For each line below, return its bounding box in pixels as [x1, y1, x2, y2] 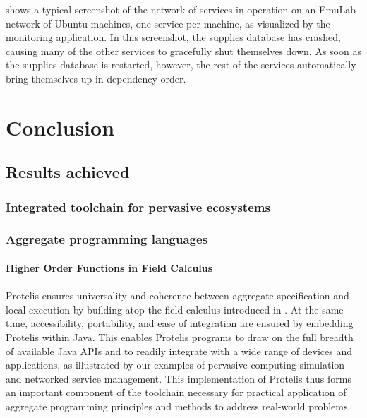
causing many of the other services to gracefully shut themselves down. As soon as [6, 43, 361, 58]
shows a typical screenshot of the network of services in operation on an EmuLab [6, 2, 356, 16]
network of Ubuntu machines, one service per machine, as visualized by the [6, 16, 330, 30]
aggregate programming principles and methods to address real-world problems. [6, 398, 351, 413]
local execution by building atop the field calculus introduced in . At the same [6, 301, 344, 316]
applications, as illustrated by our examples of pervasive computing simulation [6, 357, 345, 372]
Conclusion [6, 112, 115, 141]
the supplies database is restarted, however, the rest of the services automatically [6, 57, 356, 72]
